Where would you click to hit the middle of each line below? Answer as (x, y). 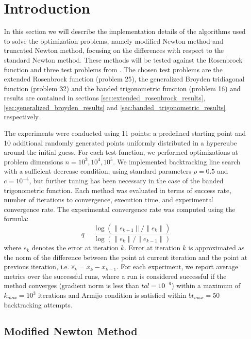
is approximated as (216, 248)
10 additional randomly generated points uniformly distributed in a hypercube (120, 142)
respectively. (22, 117)
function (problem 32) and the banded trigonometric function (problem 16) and (122, 88)
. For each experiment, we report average (177, 266)
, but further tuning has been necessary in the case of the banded (126, 181)
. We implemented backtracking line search (177, 161)
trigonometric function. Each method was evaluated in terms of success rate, (118, 190)
